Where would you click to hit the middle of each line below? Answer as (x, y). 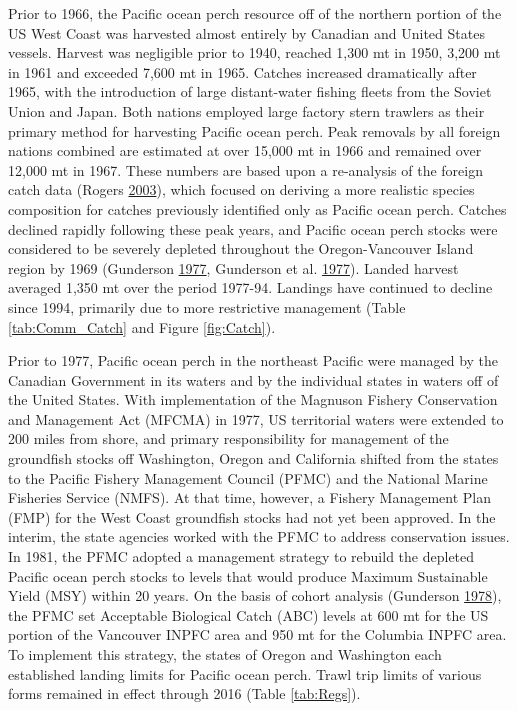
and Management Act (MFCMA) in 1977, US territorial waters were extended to (256, 418)
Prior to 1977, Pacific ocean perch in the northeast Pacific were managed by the (253, 360)
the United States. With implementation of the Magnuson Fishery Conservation (253, 399)
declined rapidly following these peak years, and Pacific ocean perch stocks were (253, 228)
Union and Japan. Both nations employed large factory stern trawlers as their (246, 110)
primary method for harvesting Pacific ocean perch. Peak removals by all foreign (254, 130)
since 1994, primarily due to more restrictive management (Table (207, 306)
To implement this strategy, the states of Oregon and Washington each (225, 654)
